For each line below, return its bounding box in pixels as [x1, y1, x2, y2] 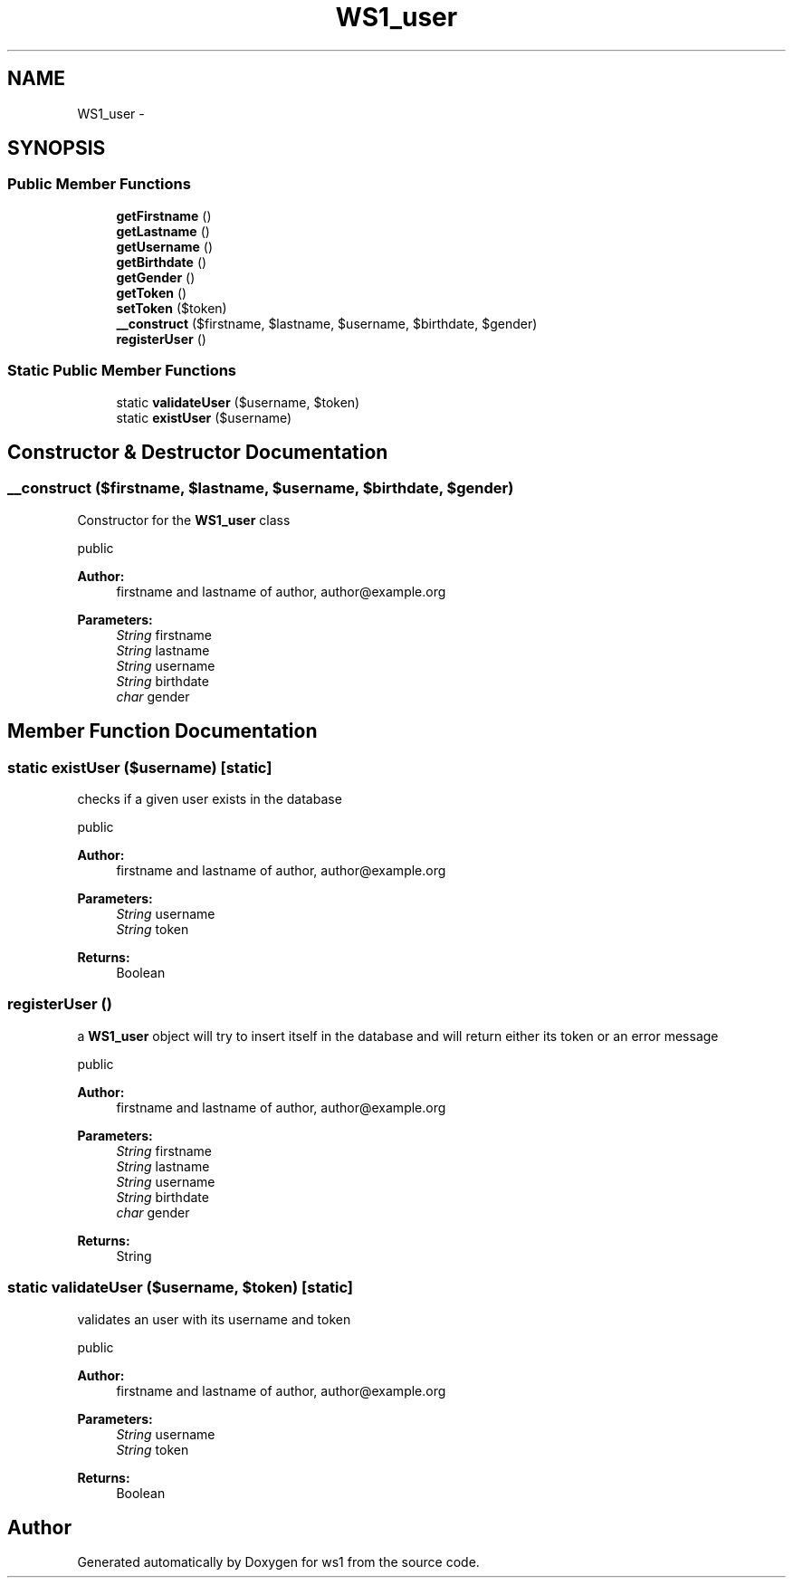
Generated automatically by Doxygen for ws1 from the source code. [77, 1554, 480, 1571]
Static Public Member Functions [7, 361, 237, 380]
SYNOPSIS [7, 137, 106, 160]
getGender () [116, 269, 196, 285]
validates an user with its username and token [77, 1311, 351, 1327]
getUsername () [116, 238, 214, 254]
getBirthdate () [116, 253, 207, 270]
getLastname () [116, 223, 210, 239]
